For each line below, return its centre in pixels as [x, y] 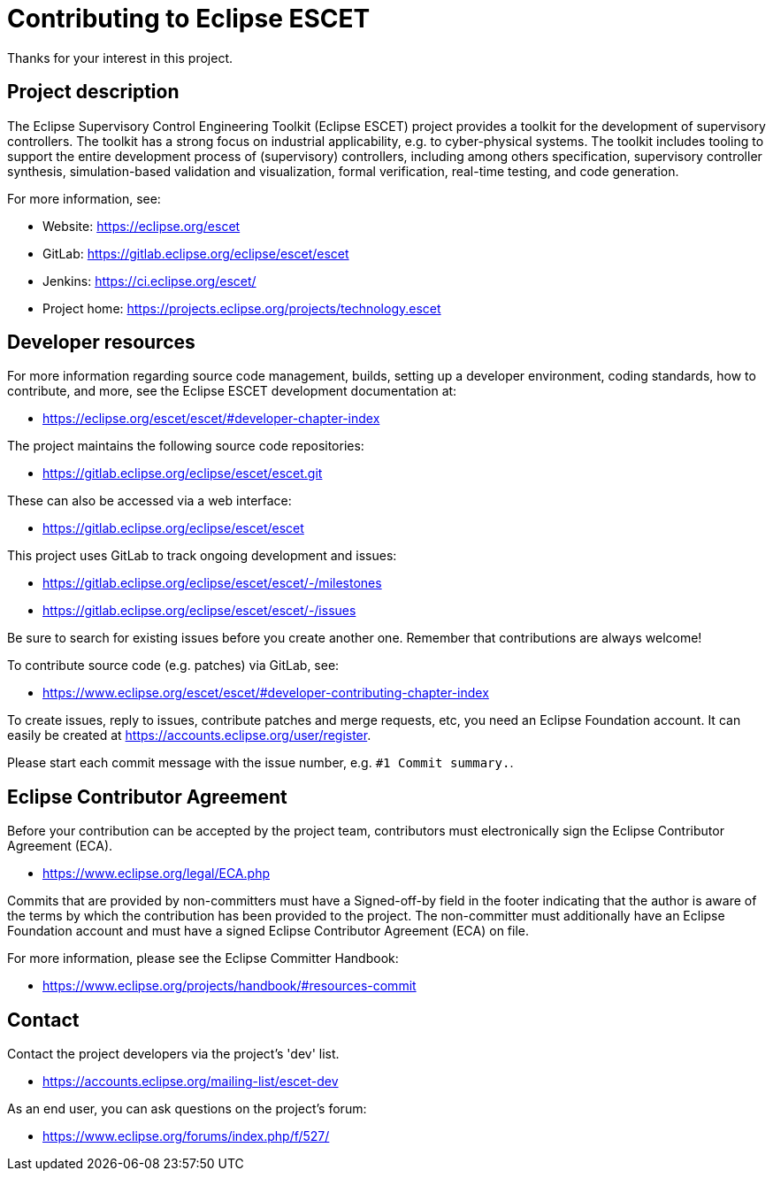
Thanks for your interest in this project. [120, 58]
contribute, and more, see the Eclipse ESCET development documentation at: [232, 391]
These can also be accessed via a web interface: [149, 501]
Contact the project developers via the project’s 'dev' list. [173, 1054]
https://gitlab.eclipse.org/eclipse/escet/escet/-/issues [199, 611]
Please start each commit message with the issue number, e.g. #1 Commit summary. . [260, 763]
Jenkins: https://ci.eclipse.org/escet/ [149, 281]
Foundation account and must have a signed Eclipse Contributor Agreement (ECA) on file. [268, 931]
